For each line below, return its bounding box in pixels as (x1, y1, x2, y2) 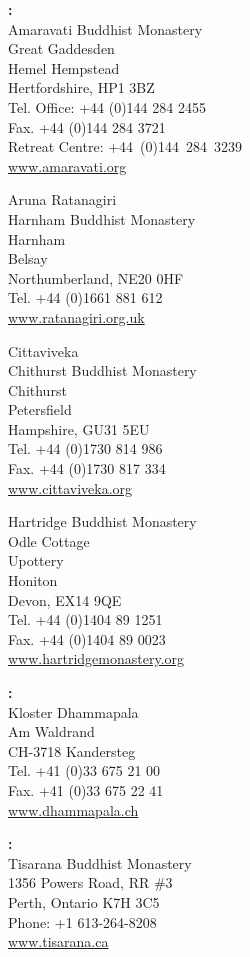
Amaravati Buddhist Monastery (8, 18, 203, 39)
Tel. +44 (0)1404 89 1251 (8, 609, 163, 630)
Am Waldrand (8, 721, 95, 742)
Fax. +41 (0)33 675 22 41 (8, 779, 164, 800)
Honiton (8, 570, 58, 591)
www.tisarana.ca (8, 931, 109, 952)
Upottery (8, 550, 64, 571)
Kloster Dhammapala (8, 701, 139, 722)
